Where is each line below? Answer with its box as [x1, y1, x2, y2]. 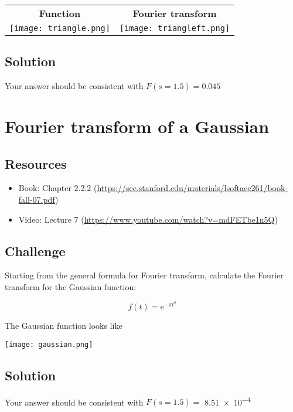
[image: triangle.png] [9, 23, 110, 33]
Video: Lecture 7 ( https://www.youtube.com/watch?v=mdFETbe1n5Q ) [18, 213, 278, 225]
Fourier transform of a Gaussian [5, 114, 270, 138]
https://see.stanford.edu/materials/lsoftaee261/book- [97, 182, 288, 194]
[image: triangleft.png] [119, 23, 230, 33]
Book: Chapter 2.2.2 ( [18, 182, 97, 194]
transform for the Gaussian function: [5, 280, 137, 292]
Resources [5, 154, 67, 172]
